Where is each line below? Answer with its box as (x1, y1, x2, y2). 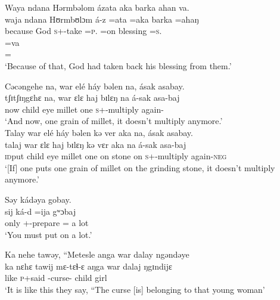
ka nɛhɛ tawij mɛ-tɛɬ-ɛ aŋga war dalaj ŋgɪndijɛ (5, 259, 172, 272)
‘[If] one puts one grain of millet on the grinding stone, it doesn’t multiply (5, 161, 275, 174)
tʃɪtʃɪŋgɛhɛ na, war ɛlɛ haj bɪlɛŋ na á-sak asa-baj (5, 91, 180, 104)
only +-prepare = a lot (5, 217, 89, 229)
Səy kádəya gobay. (5, 193, 71, 205)
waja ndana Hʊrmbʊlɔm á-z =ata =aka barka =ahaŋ (5, 13, 199, 25)
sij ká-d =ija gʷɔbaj (5, 205, 76, 217)
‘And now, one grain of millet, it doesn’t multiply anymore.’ (5, 115, 223, 127)
